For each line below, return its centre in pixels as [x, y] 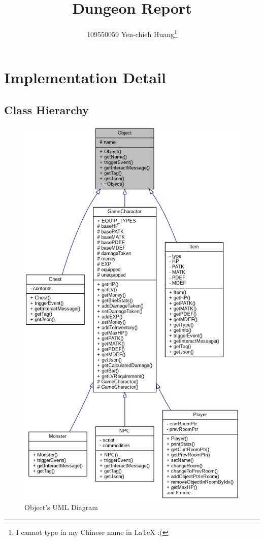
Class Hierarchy [46, 109]
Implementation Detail [85, 77]
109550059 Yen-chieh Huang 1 [132, 33]
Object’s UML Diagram [61, 507]
